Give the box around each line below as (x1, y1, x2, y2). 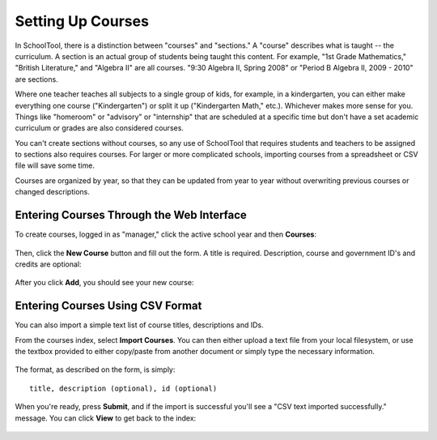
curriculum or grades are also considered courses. (15, 123, 184, 133)
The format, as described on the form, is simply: (15, 365, 176, 374)
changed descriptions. (15, 187, 91, 197)
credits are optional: (15, 259, 82, 269)
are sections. (15, 74, 58, 84)
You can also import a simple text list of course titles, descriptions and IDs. (15, 320, 264, 330)
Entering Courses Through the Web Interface (15, 208, 247, 222)
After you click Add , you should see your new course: (15, 278, 194, 288)
